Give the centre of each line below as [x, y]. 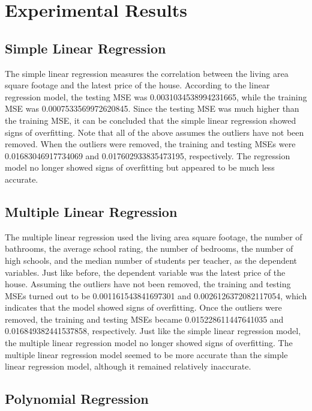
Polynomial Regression [77, 399]
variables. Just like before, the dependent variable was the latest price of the [145, 272]
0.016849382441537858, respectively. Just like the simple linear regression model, [153, 331]
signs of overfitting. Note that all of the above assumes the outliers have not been [154, 132]
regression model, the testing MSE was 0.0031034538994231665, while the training [156, 96]
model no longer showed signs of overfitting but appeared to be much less [140, 167]
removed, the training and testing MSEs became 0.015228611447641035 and [144, 319]
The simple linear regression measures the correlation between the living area [147, 73]
